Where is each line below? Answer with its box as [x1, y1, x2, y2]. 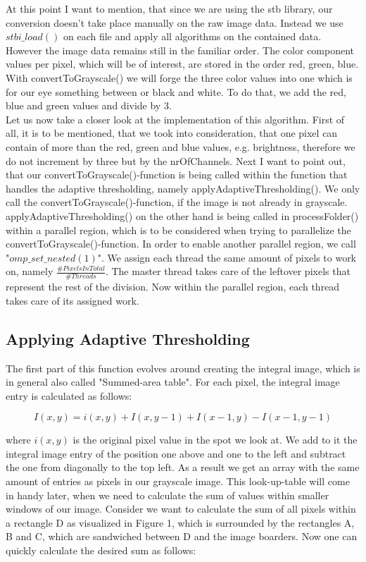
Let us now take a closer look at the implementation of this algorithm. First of [6, 111, 345, 126]
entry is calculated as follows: [6, 388, 132, 403]
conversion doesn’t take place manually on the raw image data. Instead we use [6, 15, 343, 30]
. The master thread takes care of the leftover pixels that [105, 264, 351, 279]
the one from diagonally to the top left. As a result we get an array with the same [6, 460, 360, 475]
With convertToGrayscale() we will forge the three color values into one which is [6, 70, 353, 85]
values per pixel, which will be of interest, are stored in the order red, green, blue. [6, 56, 359, 71]
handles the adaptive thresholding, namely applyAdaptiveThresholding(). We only [6, 181, 360, 195]
